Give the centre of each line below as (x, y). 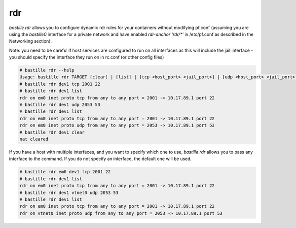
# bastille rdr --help (47, 70)
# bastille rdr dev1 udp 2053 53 (60, 105)
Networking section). (30, 41)
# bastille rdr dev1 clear (52, 132)
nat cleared (34, 139)
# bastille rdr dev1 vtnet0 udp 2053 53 (69, 193)
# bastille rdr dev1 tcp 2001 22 (60, 84)
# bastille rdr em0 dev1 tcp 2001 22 (65, 172)
